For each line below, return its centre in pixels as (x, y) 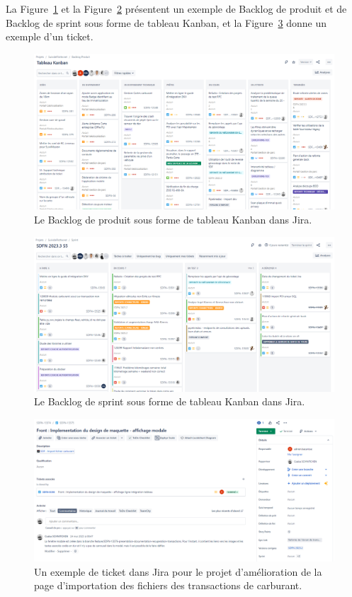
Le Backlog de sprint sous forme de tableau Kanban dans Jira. (170, 401)
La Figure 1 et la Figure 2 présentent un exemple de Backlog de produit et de (176, 8)
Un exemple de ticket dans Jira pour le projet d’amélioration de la (178, 571)
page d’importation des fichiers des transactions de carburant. (168, 585)
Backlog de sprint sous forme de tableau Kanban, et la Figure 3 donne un (166, 22)
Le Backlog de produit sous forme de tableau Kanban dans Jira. (173, 220)
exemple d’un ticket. (50, 36)
